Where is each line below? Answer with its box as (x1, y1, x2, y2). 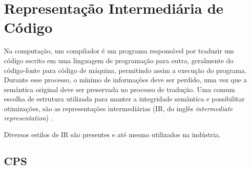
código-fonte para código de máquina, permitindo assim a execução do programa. (4, 65, 247, 75)
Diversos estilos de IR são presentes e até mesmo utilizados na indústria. (4, 129, 221, 140)
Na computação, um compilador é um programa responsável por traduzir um (4, 46, 234, 56)
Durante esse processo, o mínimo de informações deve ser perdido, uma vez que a (4, 74, 247, 85)
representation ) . (4, 113, 53, 123)
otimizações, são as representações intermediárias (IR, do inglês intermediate (4, 103, 233, 113)
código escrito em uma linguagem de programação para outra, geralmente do (4, 55, 234, 65)
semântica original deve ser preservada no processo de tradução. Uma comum (4, 84, 235, 94)
